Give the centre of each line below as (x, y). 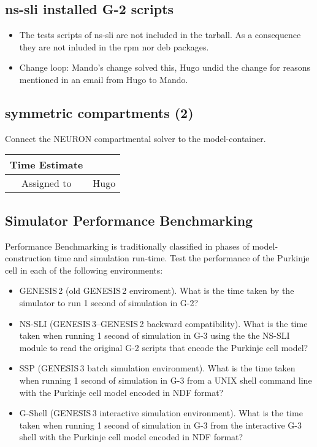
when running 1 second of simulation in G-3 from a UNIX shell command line (166, 380)
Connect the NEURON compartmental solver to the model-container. (136, 138)
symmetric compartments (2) (99, 112)
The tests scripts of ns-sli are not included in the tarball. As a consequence (160, 35)
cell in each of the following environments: (84, 270)
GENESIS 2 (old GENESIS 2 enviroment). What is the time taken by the (157, 291)
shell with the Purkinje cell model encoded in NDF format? (131, 437)
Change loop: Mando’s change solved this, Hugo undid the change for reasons (165, 67)
